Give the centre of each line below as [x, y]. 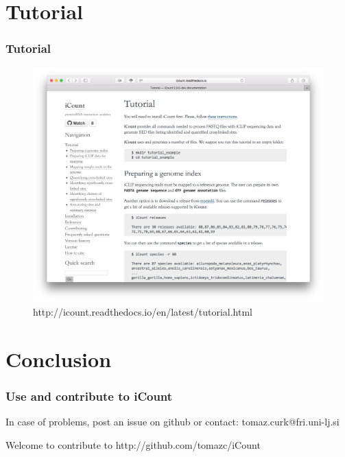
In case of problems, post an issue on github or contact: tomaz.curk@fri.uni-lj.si [172, 421]
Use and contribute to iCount [89, 396]
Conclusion [59, 359]
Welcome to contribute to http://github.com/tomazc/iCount [133, 444]
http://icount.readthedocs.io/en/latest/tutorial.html [143, 311]
